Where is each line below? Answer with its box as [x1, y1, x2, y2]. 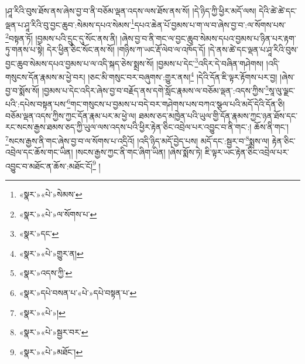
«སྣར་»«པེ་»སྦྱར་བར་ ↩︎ [19, 326, 88, 338]
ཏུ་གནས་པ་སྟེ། [5, 43, 44, 56]
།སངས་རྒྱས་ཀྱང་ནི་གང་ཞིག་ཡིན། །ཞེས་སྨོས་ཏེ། [76, 146, 203, 158]
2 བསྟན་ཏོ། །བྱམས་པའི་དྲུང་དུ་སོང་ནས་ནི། [5, 30, 118, 44]
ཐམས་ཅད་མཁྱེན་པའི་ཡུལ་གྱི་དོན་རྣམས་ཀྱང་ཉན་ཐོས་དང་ [139, 109, 298, 121]
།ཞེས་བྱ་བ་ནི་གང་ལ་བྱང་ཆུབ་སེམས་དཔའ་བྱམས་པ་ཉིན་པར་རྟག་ [120, 32, 296, 44]
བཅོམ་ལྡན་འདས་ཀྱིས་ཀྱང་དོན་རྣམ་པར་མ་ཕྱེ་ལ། [5, 109, 136, 121]
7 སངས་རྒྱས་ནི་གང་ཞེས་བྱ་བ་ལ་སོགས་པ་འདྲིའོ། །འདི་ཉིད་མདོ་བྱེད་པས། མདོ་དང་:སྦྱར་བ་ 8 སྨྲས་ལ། [5, 132, 269, 147]
